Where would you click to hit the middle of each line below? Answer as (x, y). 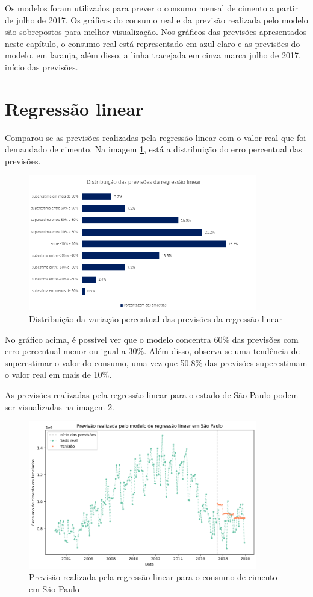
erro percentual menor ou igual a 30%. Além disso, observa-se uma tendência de (152, 351)
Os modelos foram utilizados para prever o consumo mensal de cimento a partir (152, 8)
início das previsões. (42, 67)
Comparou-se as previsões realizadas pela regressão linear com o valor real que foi (156, 137)
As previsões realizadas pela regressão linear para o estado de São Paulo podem (152, 394)
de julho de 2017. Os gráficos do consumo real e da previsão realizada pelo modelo (156, 20)
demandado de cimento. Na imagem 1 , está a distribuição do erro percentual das (153, 149)
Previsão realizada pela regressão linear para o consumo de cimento (153, 577)
